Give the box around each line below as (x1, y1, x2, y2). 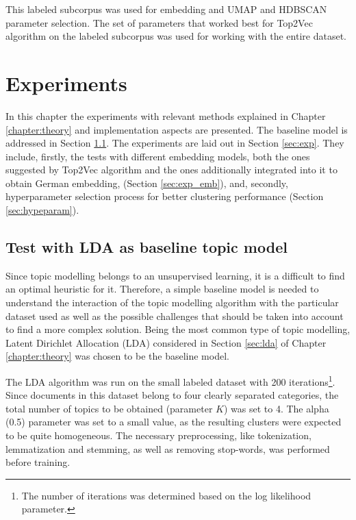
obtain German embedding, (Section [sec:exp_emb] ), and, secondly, (5, 175, 288, 190)
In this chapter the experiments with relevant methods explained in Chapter (5, 108, 326, 123)
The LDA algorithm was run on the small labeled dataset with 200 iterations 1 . (5, 373, 335, 388)
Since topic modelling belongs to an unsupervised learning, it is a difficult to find (5, 268, 345, 282)
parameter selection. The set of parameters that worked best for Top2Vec (5, 15, 313, 29)
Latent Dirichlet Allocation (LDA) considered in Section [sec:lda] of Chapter (5, 335, 327, 349)
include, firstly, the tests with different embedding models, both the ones (5, 149, 310, 163)
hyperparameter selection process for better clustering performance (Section (5, 189, 324, 203)
